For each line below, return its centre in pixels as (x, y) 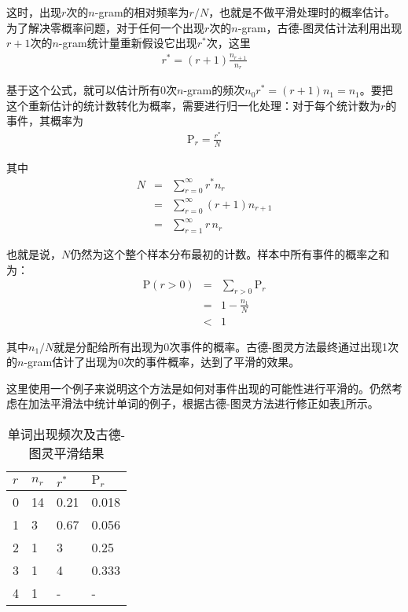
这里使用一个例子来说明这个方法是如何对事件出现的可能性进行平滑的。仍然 (199, 388)
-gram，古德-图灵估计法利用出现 (320, 27)
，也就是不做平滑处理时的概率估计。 (302, 12)
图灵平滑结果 (66, 453)
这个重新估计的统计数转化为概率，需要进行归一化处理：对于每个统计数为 (193, 105)
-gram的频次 (214, 90)
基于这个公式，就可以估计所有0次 (92, 90)
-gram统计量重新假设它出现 (128, 43)
